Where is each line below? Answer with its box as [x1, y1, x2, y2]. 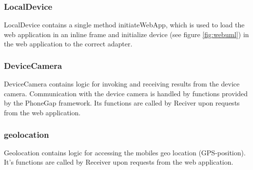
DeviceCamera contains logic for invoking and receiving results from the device [4, 79, 240, 89]
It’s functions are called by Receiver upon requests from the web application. [4, 157, 234, 167]
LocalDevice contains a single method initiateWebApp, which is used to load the [4, 20, 245, 30]
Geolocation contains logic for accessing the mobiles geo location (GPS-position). [4, 147, 246, 157]
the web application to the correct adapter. [4, 39, 133, 49]
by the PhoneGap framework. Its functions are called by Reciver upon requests [4, 98, 240, 108]
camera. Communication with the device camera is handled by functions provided [4, 88, 248, 98]
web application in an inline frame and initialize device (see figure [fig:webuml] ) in [4, 29, 249, 39]
